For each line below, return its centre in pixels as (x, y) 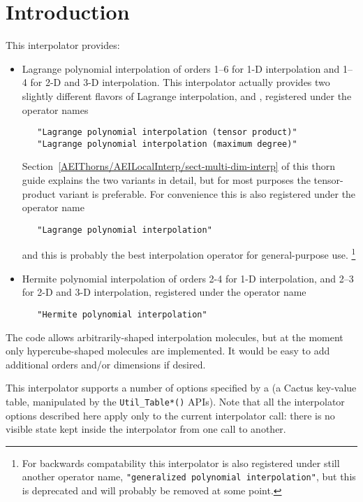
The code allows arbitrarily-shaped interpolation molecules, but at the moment (175, 337)
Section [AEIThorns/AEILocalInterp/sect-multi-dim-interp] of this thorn (179, 166)
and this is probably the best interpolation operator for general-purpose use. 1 (189, 254)
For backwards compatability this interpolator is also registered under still (181, 462)
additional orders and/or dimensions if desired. (106, 364)
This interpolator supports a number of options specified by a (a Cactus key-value (181, 388)
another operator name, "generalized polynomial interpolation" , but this (189, 476)
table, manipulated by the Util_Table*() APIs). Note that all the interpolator (175, 401)
